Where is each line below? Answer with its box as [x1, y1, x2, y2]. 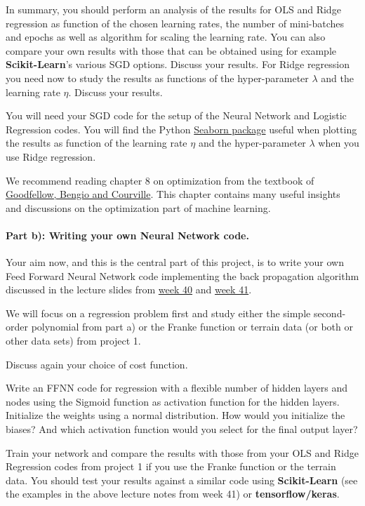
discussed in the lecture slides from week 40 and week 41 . [6, 282, 252, 297]
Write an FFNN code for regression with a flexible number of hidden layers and [6, 380, 347, 395]
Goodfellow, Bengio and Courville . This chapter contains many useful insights [6, 187, 340, 201]
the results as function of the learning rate [6, 135, 187, 150]
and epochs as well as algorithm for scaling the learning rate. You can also [6, 29, 326, 44]
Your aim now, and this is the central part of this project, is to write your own [6, 255, 344, 269]
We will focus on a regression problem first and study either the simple [6, 305, 311, 320]
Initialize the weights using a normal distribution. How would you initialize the [6, 408, 345, 422]
